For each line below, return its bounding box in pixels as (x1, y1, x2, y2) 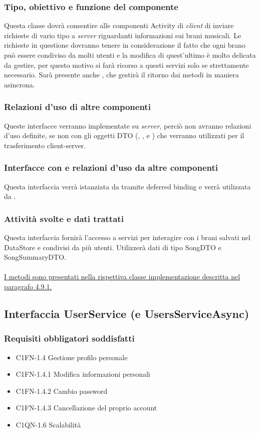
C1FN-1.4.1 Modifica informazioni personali (16, 369, 150, 379)
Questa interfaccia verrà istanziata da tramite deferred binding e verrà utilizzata (4, 181, 251, 191)
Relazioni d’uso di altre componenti (4, 100, 151, 113)
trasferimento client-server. (4, 140, 86, 150)
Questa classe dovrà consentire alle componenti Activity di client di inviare (4, 20, 234, 31)
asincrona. (4, 79, 35, 89)
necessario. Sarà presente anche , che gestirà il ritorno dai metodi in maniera (4, 69, 239, 80)
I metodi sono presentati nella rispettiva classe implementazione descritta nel (4, 271, 240, 282)
